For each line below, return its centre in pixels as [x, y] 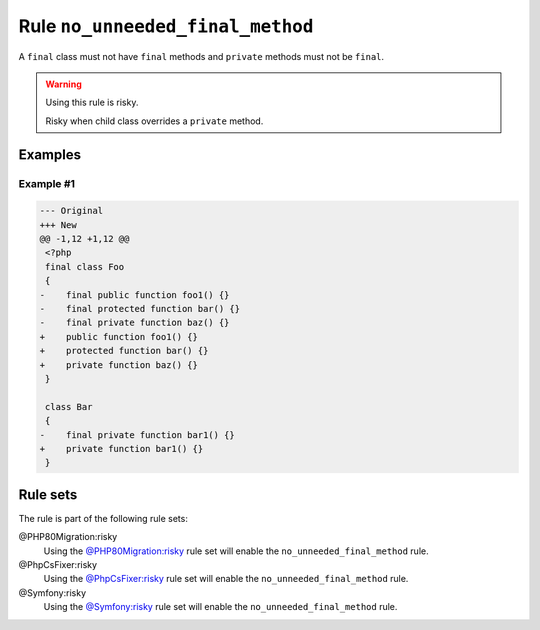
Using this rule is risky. [92, 102]
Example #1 [46, 183]
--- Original [71, 211]
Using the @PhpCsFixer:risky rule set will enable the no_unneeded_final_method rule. [226, 579]
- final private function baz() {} [134, 323]
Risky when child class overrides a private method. [154, 121]
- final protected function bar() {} [139, 309]
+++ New [58, 224]
